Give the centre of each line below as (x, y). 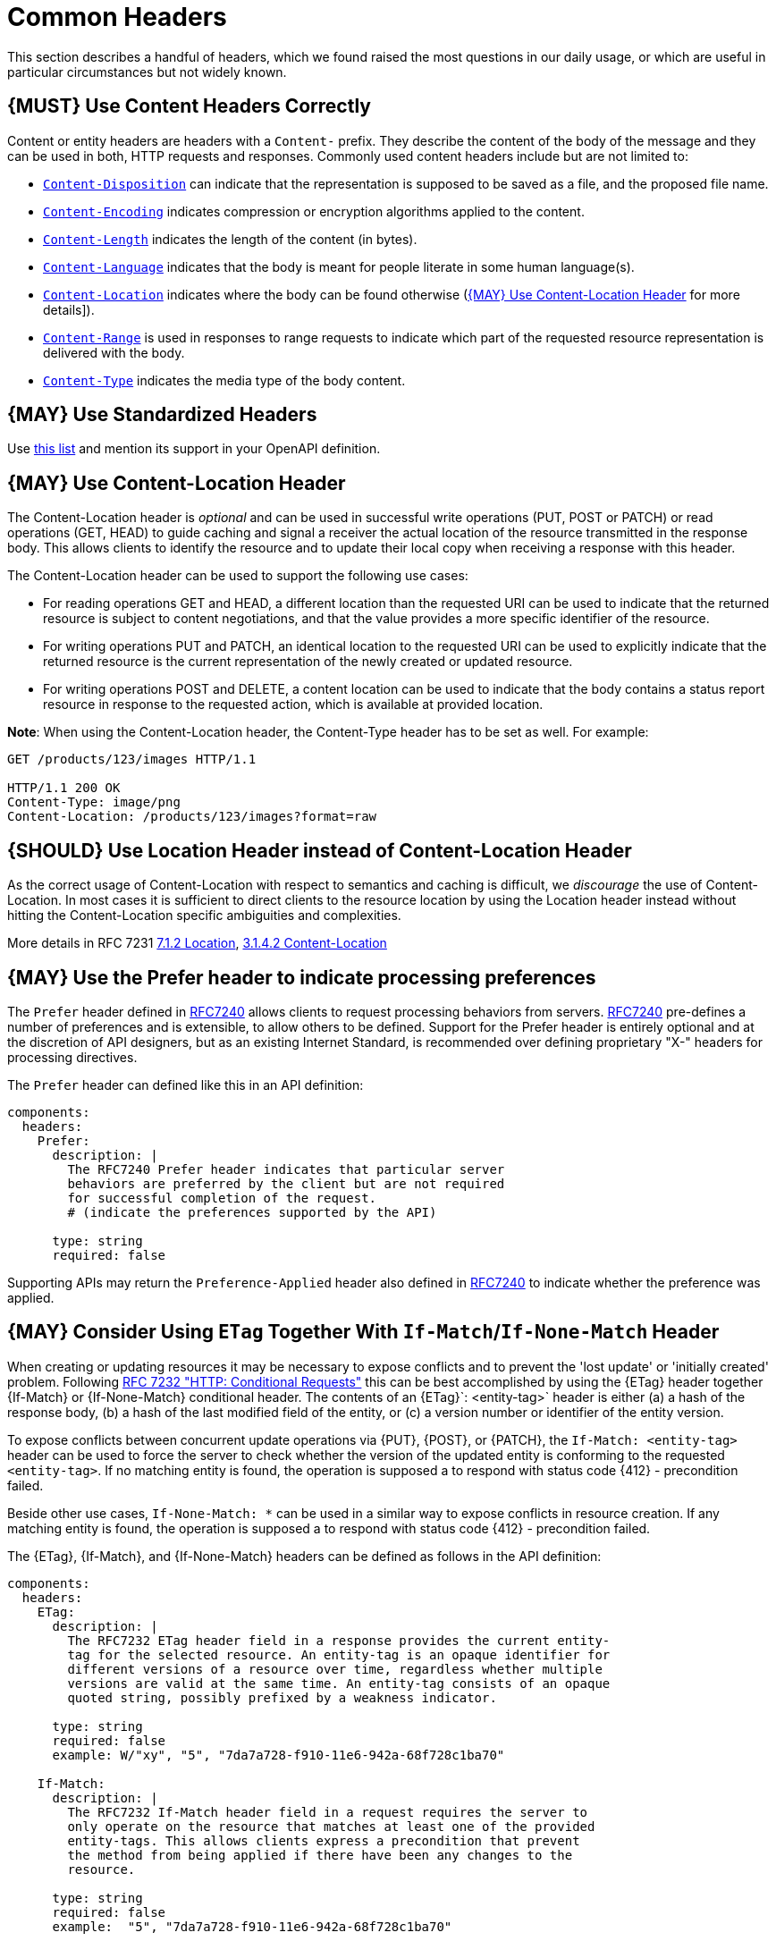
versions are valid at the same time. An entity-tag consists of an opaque (339, 1683)
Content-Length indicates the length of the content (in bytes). (230, 239)
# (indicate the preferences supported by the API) (252, 1212)
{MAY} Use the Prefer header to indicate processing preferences (302, 977)
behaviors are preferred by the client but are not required (286, 1183)
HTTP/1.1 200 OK (64, 788)
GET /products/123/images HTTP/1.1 (132, 760)
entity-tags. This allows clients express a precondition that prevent (324, 1840)
